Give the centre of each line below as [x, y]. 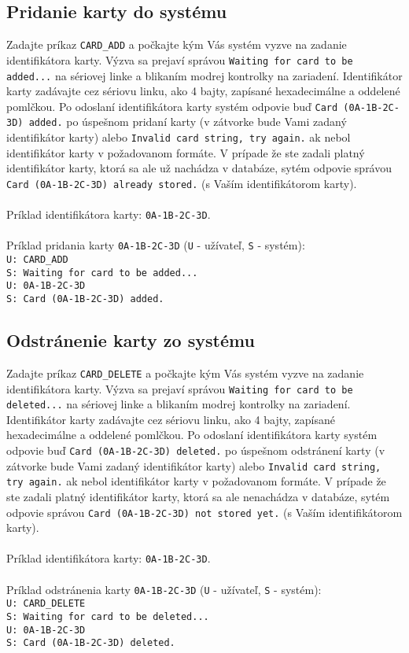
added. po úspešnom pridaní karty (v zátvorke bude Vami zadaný [188, 122]
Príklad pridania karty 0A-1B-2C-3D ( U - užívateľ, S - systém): [156, 245]
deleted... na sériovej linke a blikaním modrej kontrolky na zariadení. [179, 404]
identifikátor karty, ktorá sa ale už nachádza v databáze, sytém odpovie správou [199, 168]
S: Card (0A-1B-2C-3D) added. [85, 299]
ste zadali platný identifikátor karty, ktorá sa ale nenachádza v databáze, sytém [198, 497]
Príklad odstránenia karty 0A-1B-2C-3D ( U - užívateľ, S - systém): [164, 589]
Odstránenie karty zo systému [131, 340]
